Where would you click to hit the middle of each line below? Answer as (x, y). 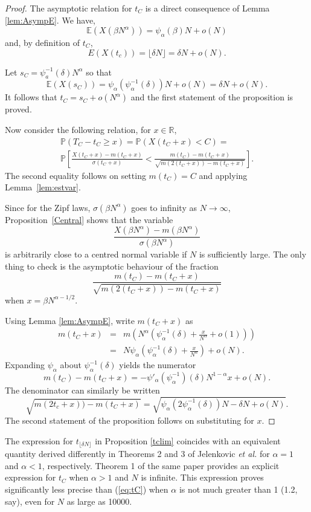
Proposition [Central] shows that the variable (89, 219)
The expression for (39, 440)
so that (99, 72)
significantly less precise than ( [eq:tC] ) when (87, 489)
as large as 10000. (99, 501)
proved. (18, 109)
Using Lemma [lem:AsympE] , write (70, 320)
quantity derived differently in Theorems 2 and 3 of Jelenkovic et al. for (137, 454)
